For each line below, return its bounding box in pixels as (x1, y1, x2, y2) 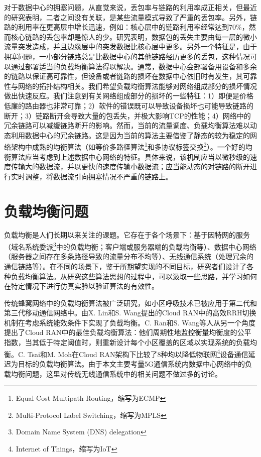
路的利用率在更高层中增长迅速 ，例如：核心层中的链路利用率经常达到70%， (4, 22, 249, 32)
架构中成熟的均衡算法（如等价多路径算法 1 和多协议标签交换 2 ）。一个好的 (11, 140, 245, 152)
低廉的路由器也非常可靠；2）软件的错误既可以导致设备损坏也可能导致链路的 (4, 100, 253, 110)
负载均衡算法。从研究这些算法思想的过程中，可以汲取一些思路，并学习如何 (11, 271, 257, 281)
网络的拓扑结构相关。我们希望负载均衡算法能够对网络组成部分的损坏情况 (18, 80, 257, 91)
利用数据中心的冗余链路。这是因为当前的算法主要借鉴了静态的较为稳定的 (11, 130, 250, 140)
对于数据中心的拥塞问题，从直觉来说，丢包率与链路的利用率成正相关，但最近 (4, 2, 257, 12)
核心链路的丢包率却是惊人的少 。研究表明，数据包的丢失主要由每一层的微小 (11, 31, 257, 42)
